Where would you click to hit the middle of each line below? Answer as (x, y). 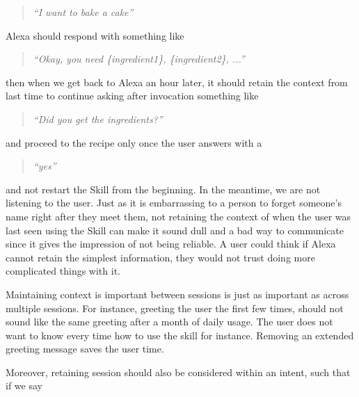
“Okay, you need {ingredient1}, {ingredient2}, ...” (139, 59)
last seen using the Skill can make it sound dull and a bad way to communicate (175, 230)
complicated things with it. (63, 271)
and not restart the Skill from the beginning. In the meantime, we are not (163, 189)
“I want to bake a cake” (83, 12)
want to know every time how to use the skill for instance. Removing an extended (180, 335)
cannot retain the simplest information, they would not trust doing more (160, 257)
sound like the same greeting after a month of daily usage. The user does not (169, 322)
